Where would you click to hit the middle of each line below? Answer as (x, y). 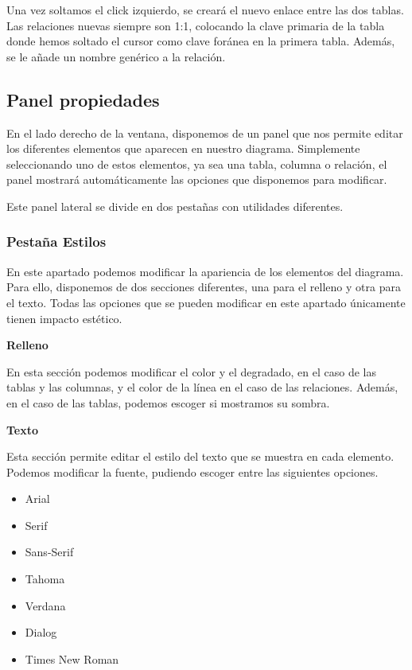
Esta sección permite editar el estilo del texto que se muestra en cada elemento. (200, 456)
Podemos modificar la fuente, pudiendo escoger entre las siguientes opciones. (192, 471)
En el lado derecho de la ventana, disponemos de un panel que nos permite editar (205, 132)
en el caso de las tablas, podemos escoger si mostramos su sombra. (168, 402)
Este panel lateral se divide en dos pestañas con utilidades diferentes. (175, 206)
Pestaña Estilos (56, 242)
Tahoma (45, 579)
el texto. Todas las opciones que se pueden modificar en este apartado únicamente (206, 302)
